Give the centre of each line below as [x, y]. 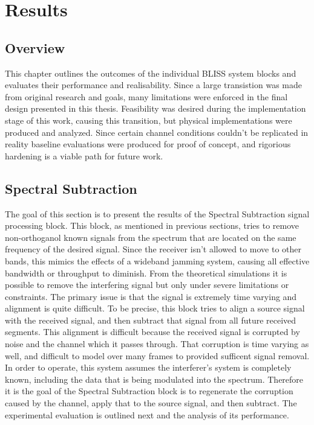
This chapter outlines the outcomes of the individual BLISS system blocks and [151, 73]
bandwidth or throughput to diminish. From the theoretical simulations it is [146, 273]
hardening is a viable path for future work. [84, 155]
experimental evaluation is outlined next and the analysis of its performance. [147, 414]
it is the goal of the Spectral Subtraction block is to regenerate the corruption [149, 391]
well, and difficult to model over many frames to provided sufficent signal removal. [157, 355]
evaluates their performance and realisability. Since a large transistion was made [154, 85]
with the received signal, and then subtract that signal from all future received [151, 320]
